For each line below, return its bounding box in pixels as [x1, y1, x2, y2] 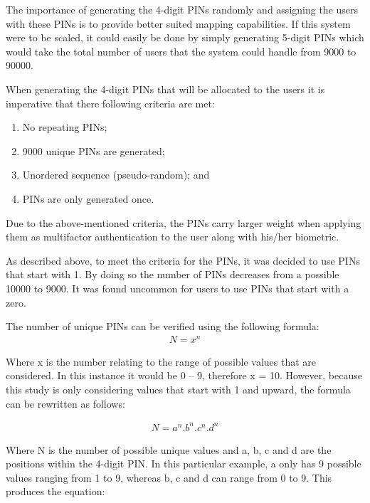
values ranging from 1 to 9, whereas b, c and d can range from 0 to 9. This [6, 470, 332, 485]
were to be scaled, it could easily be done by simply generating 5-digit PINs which [6, 30, 364, 45]
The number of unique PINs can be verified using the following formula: [6, 319, 319, 334]
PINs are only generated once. [22, 191, 154, 206]
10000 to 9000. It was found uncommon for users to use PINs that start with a [6, 280, 349, 295]
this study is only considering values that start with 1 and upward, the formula [6, 381, 351, 396]
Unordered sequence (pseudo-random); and [22, 167, 210, 182]
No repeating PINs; [22, 120, 107, 134]
